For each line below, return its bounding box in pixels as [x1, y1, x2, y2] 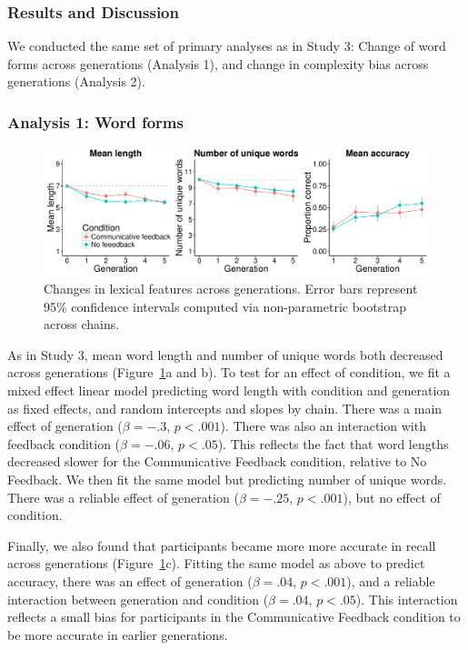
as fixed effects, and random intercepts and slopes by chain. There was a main [7, 398, 443, 417]
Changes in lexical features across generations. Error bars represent [44, 279, 418, 297]
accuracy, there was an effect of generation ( [7, 571, 253, 590]
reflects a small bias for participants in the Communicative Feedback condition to [7, 607, 461, 626]
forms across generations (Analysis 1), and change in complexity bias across [7, 54, 429, 73]
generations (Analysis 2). [7, 72, 145, 91]
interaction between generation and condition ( [7, 589, 269, 608]
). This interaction [355, 589, 458, 608]
